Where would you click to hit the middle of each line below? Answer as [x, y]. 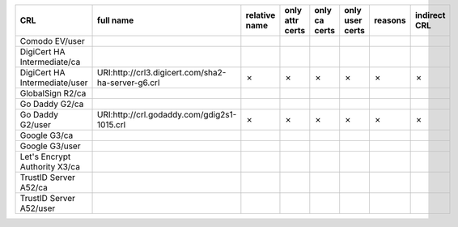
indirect [430, 15]
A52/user [38, 208]
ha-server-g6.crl [129, 83]
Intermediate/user [54, 83]
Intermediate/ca [50, 62]
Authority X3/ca [50, 167]
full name [116, 20]
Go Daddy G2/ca [52, 104]
